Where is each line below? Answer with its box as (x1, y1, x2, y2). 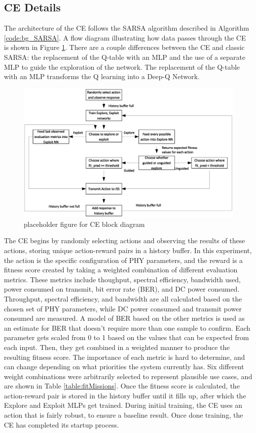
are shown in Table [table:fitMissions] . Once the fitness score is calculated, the (4, 381, 240, 391)
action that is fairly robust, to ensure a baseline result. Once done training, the (4, 410, 243, 420)
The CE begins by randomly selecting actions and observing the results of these (4, 235, 245, 246)
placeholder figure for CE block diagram (24, 218, 145, 229)
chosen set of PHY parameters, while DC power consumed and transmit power (4, 303, 242, 313)
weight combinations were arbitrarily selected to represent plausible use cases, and (4, 371, 253, 381)
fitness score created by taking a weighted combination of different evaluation (4, 264, 238, 275)
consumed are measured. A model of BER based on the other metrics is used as (4, 313, 245, 323)
